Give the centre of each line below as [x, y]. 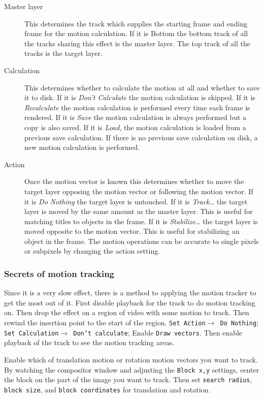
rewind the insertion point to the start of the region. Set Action [105, 323]
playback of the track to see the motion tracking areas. [89, 342]
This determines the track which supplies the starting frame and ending [136, 23]
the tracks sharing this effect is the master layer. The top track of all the [138, 43]
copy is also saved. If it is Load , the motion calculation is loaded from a [135, 127]
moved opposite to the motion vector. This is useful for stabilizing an [132, 231]
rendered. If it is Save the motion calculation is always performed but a [136, 117]
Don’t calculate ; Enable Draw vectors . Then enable [158, 332]
